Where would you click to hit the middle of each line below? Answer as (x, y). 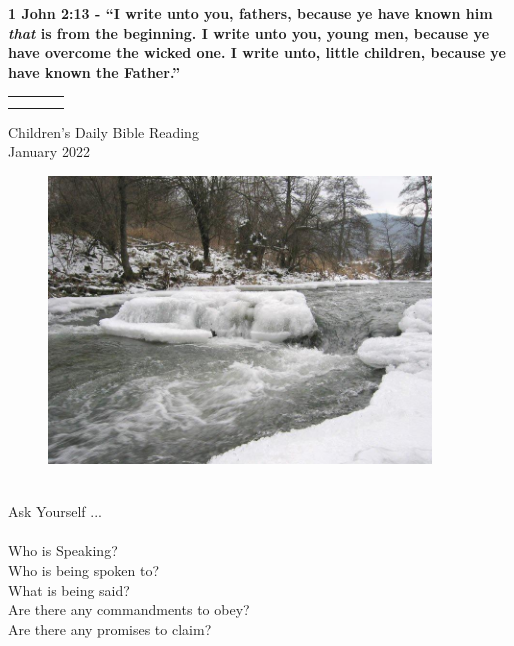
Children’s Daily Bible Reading (103, 131)
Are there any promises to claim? (110, 628)
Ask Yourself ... (55, 511)
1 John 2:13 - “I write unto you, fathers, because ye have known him (250, 13)
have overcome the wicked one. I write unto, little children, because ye (257, 52)
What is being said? (69, 589)
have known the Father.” (94, 71)
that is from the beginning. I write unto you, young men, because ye (249, 32)
